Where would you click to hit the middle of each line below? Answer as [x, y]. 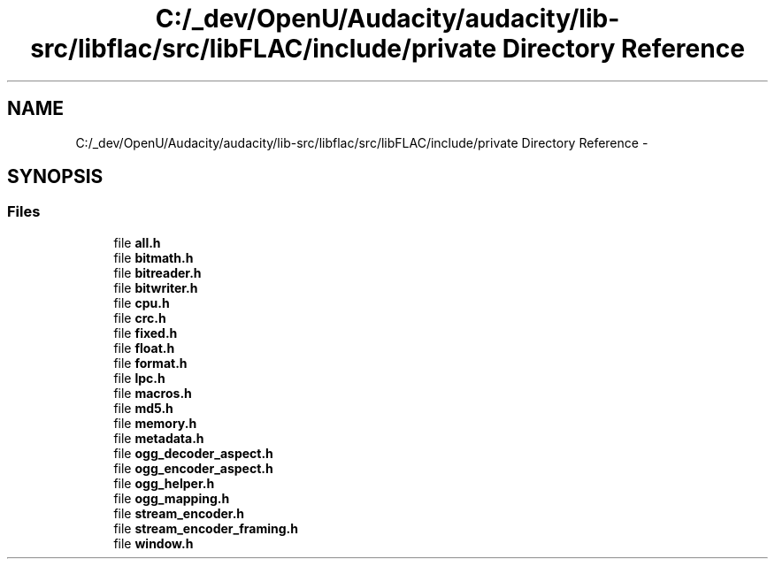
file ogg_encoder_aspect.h [193, 468]
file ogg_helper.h [164, 483]
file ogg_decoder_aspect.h [193, 453]
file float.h [144, 348]
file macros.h [153, 393]
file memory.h [155, 423]
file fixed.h [146, 333]
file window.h [153, 543]
